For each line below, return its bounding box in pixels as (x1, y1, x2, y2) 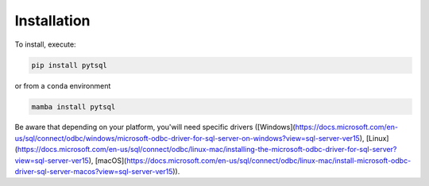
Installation (14, 12, 91, 29)
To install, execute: (14, 40, 76, 49)
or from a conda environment (14, 81, 111, 90)
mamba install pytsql (31, 102, 116, 111)
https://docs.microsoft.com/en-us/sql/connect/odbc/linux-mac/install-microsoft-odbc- (126, 155, 412, 165)
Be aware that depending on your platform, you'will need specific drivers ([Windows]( (14, 123, 296, 132)
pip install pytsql (31, 60, 107, 70)
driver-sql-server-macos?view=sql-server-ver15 (14, 167, 173, 177)
